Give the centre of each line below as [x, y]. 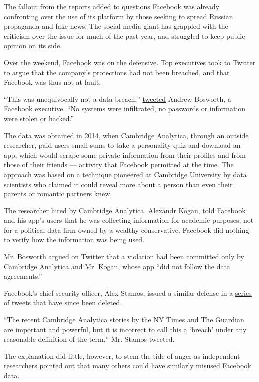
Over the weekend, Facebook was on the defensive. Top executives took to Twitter [130, 62]
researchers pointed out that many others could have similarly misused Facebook [128, 365]
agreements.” [23, 276]
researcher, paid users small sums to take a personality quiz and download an [122, 145]
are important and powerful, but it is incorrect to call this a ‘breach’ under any [125, 329]
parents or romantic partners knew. [58, 194]
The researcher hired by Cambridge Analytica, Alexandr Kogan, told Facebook [125, 210]
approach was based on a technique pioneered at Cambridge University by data [125, 174]
